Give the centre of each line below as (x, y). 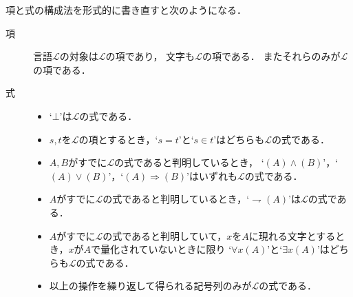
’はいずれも (212, 175)
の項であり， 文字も (150, 56)
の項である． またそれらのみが (271, 56)
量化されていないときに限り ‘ (166, 249)
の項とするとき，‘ (118, 139)
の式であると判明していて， (165, 235)
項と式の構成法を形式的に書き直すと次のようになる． (126, 10)
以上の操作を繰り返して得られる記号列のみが (150, 286)
